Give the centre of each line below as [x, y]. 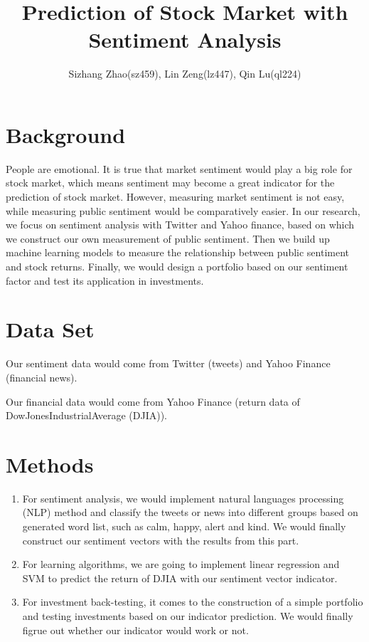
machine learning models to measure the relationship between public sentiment [178, 252]
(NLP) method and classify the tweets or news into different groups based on [190, 512]
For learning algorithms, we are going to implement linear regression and [181, 564]
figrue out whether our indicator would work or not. [135, 630]
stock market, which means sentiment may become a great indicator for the [170, 183]
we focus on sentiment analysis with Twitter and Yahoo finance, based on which [180, 225]
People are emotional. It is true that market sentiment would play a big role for [179, 168]
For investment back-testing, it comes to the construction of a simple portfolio [193, 602]
